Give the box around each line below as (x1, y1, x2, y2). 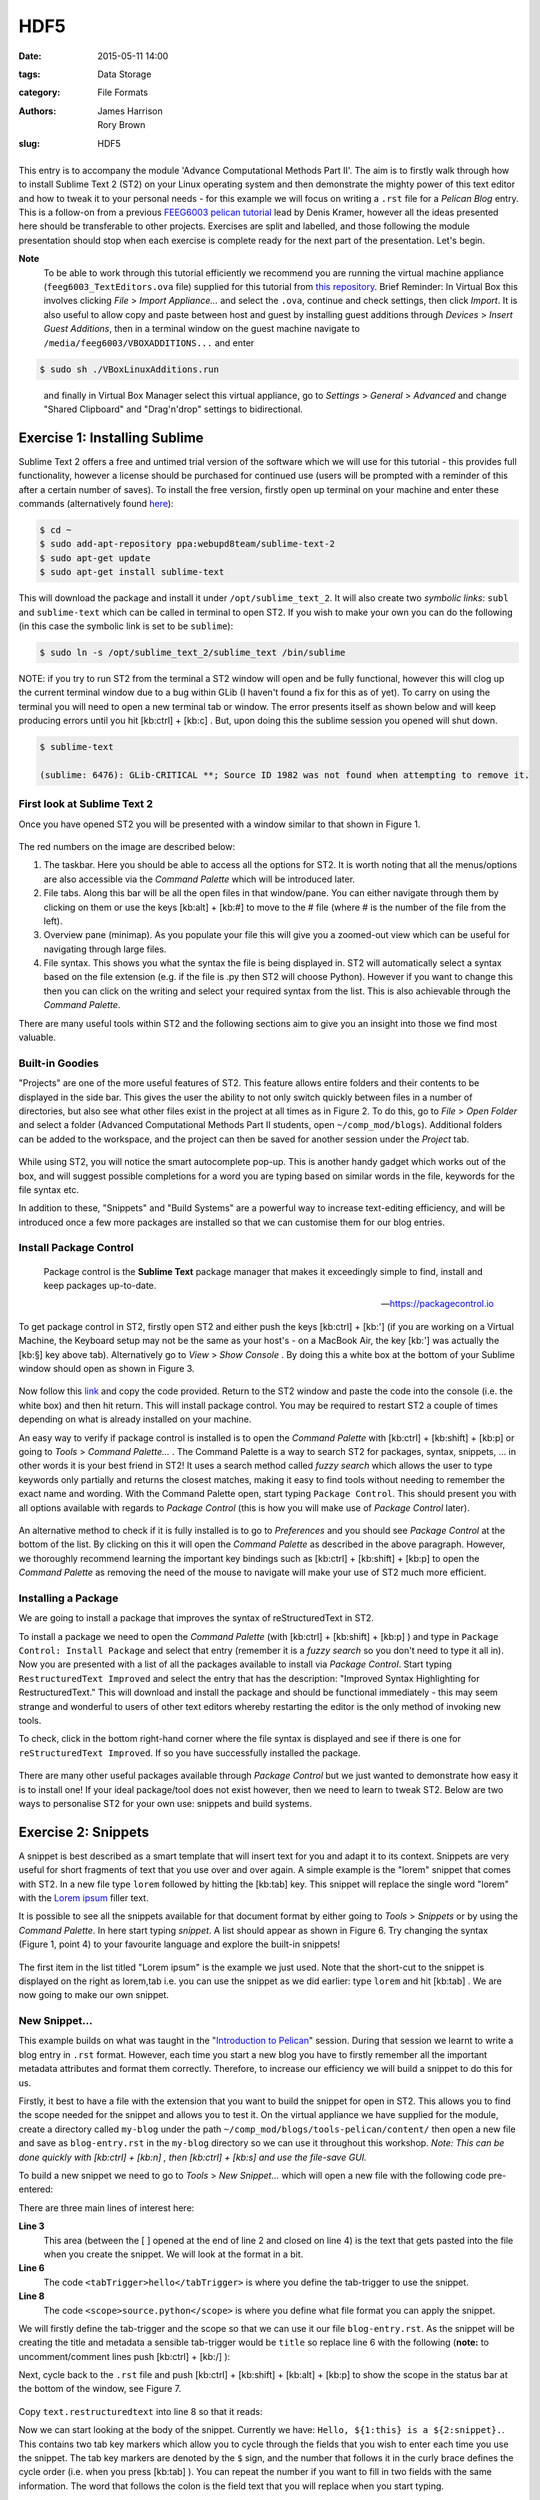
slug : (18, 137, 40, 149)
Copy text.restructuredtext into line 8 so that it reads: (18, 2405, 263, 2417)
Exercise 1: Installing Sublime (18, 429, 204, 446)
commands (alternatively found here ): (18, 498, 174, 510)
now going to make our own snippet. (18, 1989, 170, 2001)
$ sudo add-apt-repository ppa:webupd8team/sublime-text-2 (39, 538, 335, 550)
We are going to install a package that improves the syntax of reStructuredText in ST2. (18, 1612, 375, 1624)
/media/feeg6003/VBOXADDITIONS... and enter (43, 336, 255, 349)
